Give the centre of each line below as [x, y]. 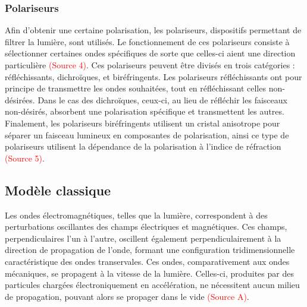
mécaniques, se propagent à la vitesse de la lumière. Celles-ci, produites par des [149, 273]
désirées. [20, 99]
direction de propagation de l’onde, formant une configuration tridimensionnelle [150, 250]
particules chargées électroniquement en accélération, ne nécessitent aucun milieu [152, 285]
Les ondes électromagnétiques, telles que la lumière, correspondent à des [136, 215]
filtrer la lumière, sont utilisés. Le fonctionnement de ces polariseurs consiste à [147, 41]
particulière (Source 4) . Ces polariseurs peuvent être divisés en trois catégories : [150, 65]
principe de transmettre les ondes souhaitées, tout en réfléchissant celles [135, 88]
